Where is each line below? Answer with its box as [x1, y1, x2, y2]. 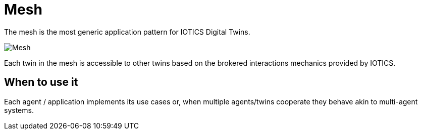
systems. [4, 105, 34, 114]
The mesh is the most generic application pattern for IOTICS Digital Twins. [4, 27, 250, 36]
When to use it [4, 76, 78, 89]
